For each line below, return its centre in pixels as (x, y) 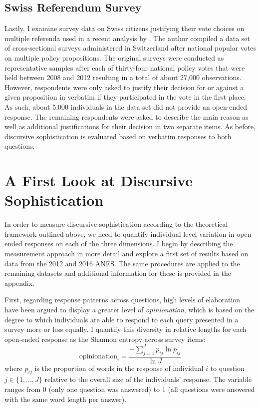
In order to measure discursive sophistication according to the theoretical (116, 224)
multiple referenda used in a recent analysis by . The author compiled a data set (128, 38)
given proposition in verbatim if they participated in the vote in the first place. (125, 97)
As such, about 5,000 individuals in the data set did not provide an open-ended (126, 106)
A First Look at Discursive (99, 180)
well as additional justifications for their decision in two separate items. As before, (130, 126)
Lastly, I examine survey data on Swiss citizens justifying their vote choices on (125, 28)
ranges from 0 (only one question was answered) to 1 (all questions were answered (130, 389)
